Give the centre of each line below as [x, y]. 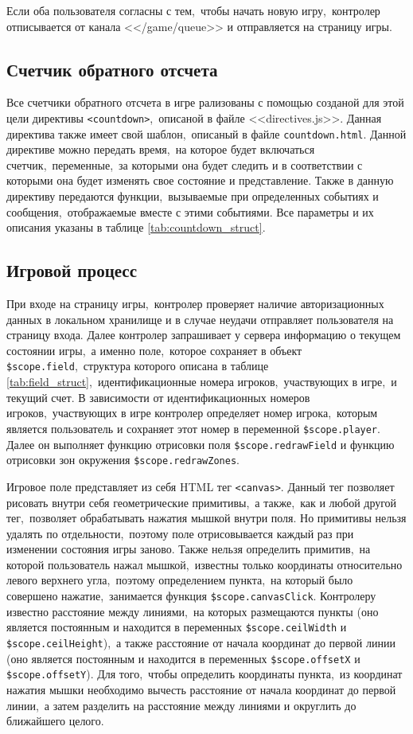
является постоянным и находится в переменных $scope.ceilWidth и [177, 627]
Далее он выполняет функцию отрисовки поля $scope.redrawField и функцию [201, 444]
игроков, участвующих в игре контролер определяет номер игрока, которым [192, 413]
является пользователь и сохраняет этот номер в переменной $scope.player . [193, 428]
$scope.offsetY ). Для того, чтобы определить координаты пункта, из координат [205, 674]
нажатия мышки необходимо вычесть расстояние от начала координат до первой [201, 689]
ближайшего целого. [55, 721]
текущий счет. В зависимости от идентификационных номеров [158, 397]
